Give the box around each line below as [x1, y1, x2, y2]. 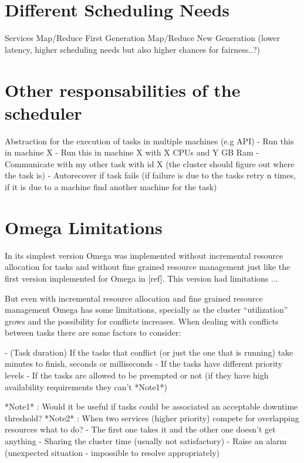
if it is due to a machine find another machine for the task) [5, 181, 217, 192]
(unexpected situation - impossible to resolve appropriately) [5, 446, 220, 458]
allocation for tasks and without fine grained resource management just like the [5, 261, 291, 273]
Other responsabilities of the [5, 77, 241, 102]
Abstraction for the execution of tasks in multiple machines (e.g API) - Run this [5, 134, 294, 147]
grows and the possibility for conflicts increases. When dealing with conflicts [5, 315, 279, 327]
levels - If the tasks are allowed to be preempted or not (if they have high [5, 369, 269, 381]
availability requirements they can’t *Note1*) [5, 380, 168, 393]
